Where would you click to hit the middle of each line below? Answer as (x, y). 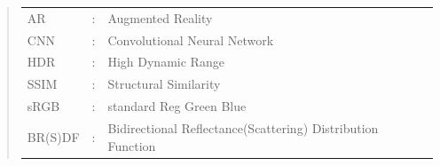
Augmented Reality (160, 17)
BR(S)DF (53, 136)
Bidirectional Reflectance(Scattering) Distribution (243, 127)
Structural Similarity (164, 84)
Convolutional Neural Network (191, 40)
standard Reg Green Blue (177, 106)
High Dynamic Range (166, 62)
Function (132, 145)
